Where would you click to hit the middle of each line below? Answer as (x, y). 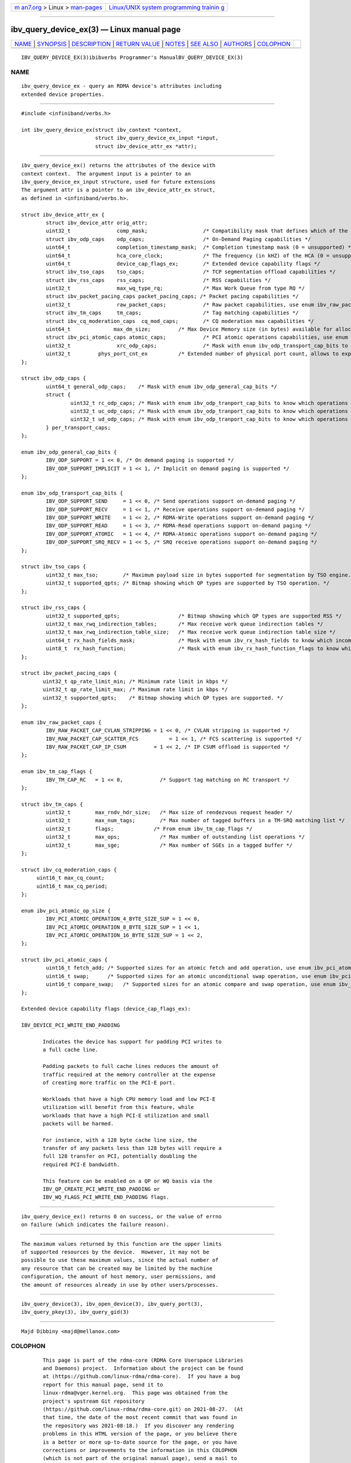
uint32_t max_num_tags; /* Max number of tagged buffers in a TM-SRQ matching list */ (195, 820)
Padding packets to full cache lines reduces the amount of (131, 1066)
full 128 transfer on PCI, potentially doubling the (120, 1156)
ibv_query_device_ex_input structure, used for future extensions (118, 182)
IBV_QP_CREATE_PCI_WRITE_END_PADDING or (101, 1189)
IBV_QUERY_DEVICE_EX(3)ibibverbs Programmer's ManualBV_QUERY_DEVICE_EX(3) (132, 57)
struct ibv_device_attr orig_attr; (97, 223)
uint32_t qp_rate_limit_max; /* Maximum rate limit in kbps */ (135, 690)
